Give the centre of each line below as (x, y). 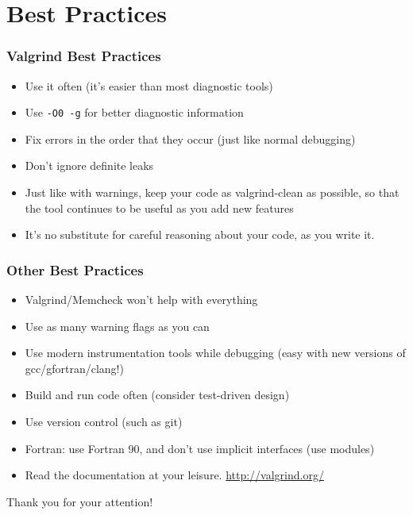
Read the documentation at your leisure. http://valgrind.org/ (174, 475)
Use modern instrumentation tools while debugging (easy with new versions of (215, 353)
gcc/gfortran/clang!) (74, 368)
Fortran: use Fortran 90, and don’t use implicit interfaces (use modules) (200, 448)
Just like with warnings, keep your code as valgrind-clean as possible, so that (212, 192)
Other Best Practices (75, 269)
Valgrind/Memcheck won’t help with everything (141, 300)
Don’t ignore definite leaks (89, 165)
